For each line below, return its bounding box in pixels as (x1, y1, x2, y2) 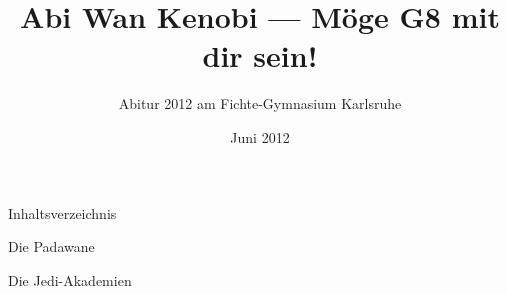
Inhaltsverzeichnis (8, 202, 117, 223)
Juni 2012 (230, 126, 290, 147)
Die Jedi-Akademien (8, 269, 132, 290)
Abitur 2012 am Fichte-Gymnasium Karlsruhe (118, 93, 402, 114)
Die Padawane (8, 236, 95, 257)
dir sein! (202, 35, 318, 76)
